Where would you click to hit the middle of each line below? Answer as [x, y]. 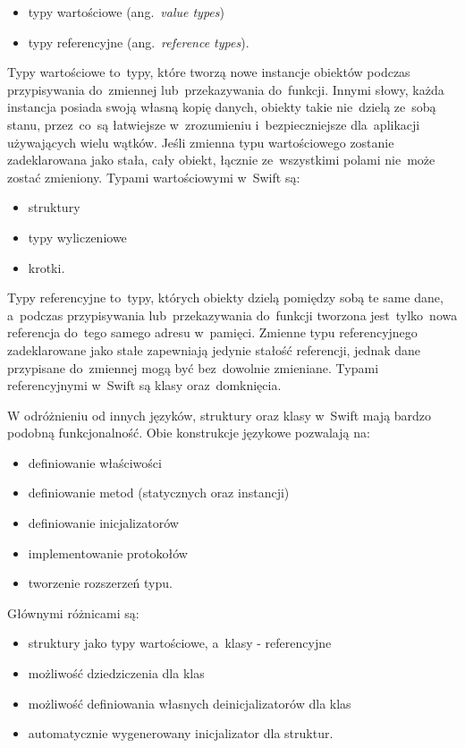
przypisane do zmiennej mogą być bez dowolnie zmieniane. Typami [193, 367]
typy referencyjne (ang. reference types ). [139, 42]
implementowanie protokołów [108, 552]
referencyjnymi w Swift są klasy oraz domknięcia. [144, 385]
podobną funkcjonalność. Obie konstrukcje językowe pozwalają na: [189, 433]
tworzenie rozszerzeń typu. [100, 583]
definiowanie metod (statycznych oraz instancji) [159, 493]
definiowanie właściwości [95, 462]
